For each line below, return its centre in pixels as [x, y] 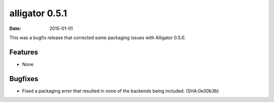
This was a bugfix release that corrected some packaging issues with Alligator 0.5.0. [98, 38]
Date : [15, 28]
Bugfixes [24, 79]
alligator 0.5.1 [38, 13]
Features [24, 52]
